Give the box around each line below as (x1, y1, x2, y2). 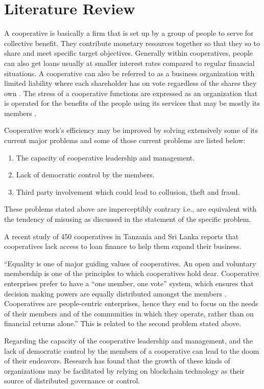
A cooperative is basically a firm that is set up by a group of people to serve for (4, 28, 254, 38)
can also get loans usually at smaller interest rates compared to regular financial (4, 57, 255, 68)
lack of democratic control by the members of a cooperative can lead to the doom (4, 345, 259, 356)
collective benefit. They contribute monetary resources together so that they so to (4, 37, 260, 48)
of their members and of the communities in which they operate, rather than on (4, 308, 254, 318)
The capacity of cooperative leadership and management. (16, 152, 195, 163)
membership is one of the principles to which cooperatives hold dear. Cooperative (4, 268, 259, 279)
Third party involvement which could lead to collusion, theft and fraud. (16, 186, 240, 197)
